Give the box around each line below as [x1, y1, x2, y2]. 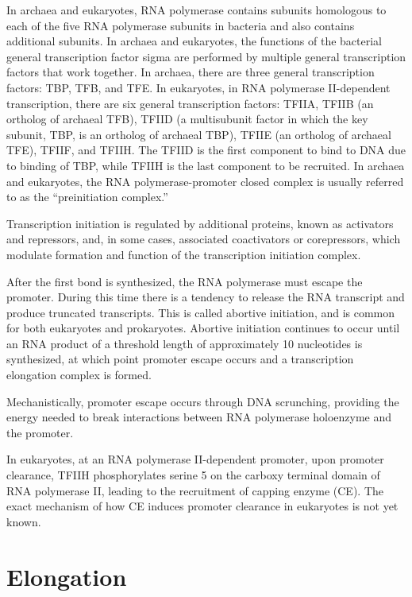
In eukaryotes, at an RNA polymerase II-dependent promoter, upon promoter [6, 451, 384, 467]
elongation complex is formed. [6, 366, 152, 383]
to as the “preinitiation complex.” [6, 188, 168, 205]
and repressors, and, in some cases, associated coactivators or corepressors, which [6, 231, 401, 247]
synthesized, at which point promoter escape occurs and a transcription [6, 351, 354, 367]
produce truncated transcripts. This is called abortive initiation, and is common [6, 304, 395, 320]
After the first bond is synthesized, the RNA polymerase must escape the [6, 273, 363, 289]
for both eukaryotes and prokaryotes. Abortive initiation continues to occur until [6, 320, 400, 336]
